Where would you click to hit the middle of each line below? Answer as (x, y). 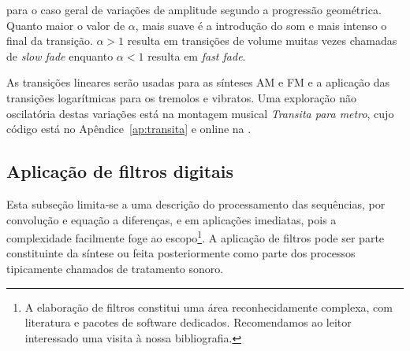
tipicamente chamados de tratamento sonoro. (115, 268)
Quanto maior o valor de (66, 25)
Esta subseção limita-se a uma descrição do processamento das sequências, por (196, 203)
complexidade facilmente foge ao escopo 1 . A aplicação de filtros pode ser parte (196, 236)
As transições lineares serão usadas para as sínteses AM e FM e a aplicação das (198, 82)
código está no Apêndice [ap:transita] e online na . (129, 129)
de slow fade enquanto (60, 55)
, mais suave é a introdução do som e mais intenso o (261, 25)
